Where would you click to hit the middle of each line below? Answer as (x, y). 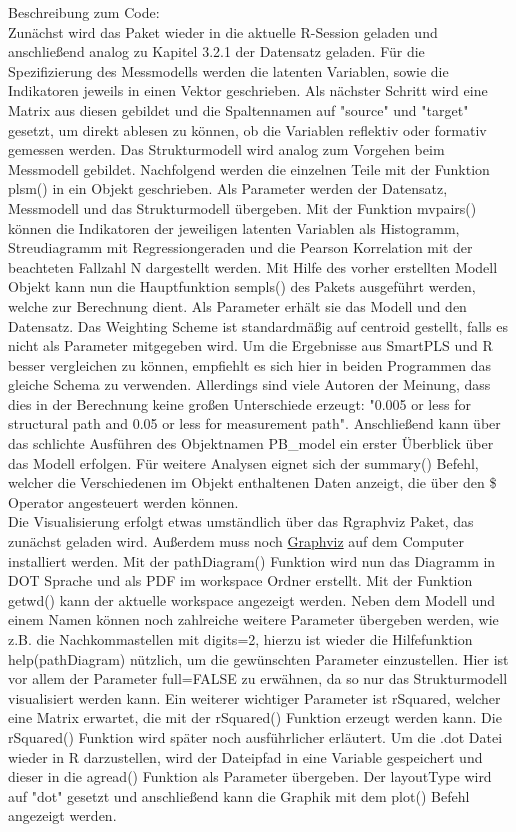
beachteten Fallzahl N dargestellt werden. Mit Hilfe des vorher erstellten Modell (253, 266)
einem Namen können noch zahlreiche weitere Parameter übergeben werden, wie (253, 619)
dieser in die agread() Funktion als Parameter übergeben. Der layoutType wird (250, 776)
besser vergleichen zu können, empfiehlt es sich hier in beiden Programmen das (249, 364)
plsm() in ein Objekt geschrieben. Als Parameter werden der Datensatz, (228, 188)
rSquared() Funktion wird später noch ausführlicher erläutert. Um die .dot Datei (255, 736)
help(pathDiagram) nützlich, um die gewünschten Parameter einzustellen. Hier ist (258, 658)
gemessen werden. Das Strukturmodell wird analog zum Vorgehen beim (226, 149)
